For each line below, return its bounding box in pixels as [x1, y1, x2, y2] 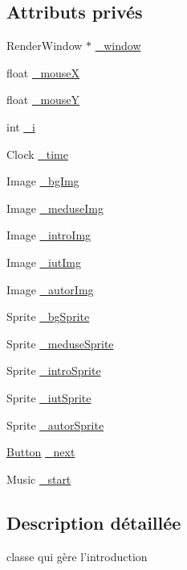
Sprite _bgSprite [6, 308, 90, 325]
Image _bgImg [6, 173, 79, 189]
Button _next [6, 443, 75, 460]
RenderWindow [6, 37, 83, 54]
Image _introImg [6, 227, 91, 243]
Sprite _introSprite [6, 362, 101, 379]
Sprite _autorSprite [6, 416, 104, 433]
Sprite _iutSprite [6, 389, 91, 406]
